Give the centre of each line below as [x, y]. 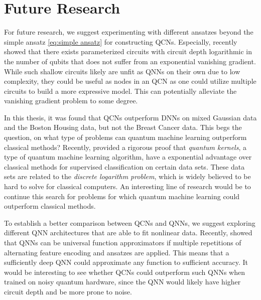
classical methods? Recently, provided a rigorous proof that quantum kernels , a [125, 147]
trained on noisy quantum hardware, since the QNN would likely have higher [122, 282]
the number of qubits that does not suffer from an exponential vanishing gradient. [130, 61]
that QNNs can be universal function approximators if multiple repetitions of [123, 242]
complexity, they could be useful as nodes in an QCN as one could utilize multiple [130, 81]
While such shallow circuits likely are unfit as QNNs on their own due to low [122, 71]
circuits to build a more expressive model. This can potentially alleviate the [120, 91]
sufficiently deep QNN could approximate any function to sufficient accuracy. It [126, 262]
